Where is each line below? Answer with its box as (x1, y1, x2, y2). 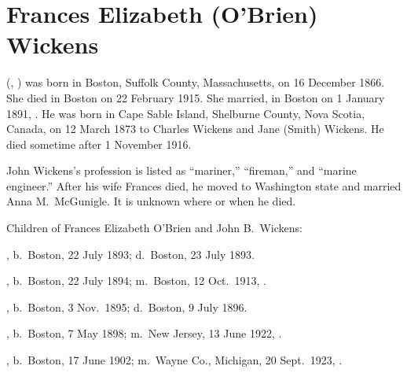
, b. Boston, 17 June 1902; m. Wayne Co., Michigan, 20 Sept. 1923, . (6, 352, 343, 368)
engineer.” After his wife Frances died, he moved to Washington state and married (6, 177, 401, 194)
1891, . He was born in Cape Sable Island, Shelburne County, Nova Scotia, (6, 105, 365, 121)
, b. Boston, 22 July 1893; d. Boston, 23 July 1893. (6, 246, 255, 262)
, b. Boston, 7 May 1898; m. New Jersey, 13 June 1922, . (6, 325, 282, 342)
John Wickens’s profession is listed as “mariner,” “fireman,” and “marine (6, 162, 357, 179)
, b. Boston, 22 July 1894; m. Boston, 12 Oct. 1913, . (6, 272, 266, 289)
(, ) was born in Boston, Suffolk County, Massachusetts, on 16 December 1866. (6, 74, 385, 90)
